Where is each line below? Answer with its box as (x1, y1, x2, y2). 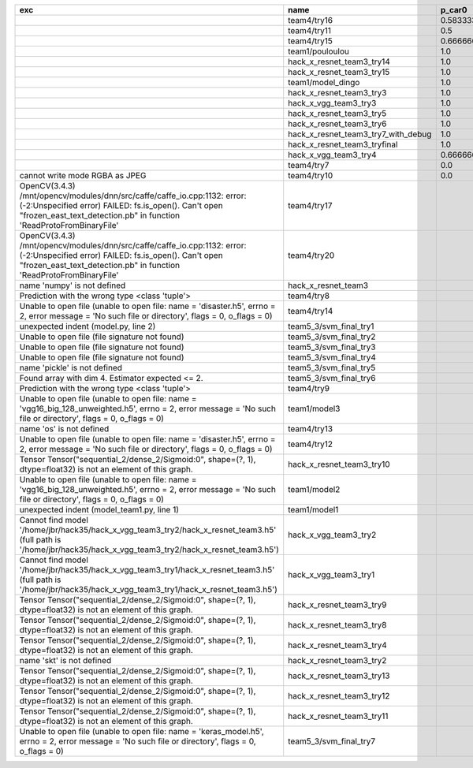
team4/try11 (288, 25, 331, 35)
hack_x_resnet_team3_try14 (288, 56, 390, 67)
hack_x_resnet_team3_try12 (288, 691, 390, 701)
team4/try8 (288, 290, 330, 301)
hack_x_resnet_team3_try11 (288, 710, 389, 721)
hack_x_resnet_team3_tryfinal (288, 139, 398, 150)
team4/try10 (288, 170, 333, 181)
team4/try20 (288, 250, 335, 260)
